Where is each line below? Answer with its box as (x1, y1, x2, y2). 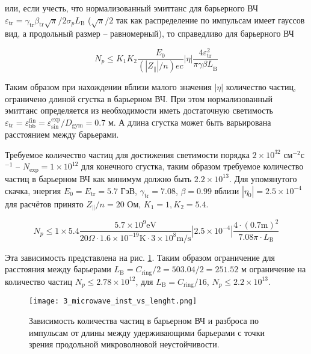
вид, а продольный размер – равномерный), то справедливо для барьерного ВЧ (5, 27, 294, 40)
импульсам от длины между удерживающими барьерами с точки (29, 326, 265, 338)
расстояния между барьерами (5, 263, 111, 275)
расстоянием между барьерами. (5, 128, 119, 141)
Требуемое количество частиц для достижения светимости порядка (5, 148, 250, 160)
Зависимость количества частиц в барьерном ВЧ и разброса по (29, 314, 259, 327)
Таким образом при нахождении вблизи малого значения (5, 81, 212, 93)
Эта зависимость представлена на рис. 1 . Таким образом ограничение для (5, 251, 275, 263)
